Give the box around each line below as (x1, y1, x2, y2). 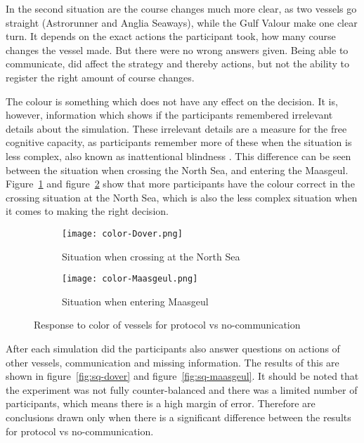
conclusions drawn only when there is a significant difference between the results (6, 409, 351, 424)
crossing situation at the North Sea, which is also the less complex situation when (6, 190, 358, 204)
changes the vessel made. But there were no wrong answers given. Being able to (6, 42, 349, 57)
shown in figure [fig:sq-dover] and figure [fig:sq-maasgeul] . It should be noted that (6, 369, 359, 383)
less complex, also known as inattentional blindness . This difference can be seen (6, 148, 351, 163)
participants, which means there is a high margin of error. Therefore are (6, 396, 316, 411)
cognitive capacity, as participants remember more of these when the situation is (6, 135, 352, 150)
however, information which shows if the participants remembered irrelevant (6, 107, 333, 122)
